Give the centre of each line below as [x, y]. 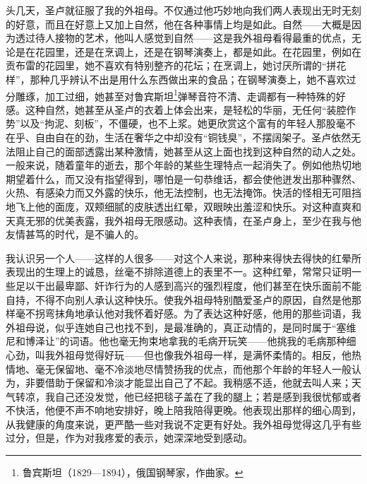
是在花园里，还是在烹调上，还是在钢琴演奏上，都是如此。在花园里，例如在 [188, 51]
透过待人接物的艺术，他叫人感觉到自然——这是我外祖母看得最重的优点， [183, 38]
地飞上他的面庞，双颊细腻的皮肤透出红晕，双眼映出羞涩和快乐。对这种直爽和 [183, 206]
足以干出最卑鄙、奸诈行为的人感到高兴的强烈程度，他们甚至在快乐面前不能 [188, 285]
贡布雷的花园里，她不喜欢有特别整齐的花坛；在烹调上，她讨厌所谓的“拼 [171, 65]
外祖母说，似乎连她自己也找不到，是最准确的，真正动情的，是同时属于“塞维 [181, 327]
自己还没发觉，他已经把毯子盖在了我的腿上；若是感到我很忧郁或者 [208, 396]
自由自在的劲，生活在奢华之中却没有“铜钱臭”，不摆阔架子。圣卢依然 [193, 137]
